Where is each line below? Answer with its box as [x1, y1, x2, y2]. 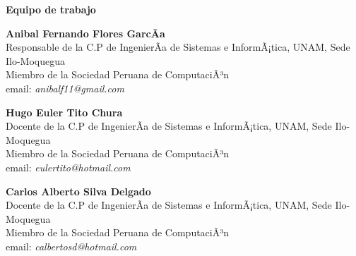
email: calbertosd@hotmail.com [6, 238, 137, 253]
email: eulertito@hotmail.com [6, 159, 131, 174]
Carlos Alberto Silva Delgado [6, 183, 151, 198]
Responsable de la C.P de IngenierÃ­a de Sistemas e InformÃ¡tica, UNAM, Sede [6, 39, 350, 54]
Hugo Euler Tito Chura [6, 104, 123, 119]
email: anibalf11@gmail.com [6, 80, 124, 95]
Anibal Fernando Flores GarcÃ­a [6, 25, 165, 40]
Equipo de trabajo [6, 2, 96, 16]
